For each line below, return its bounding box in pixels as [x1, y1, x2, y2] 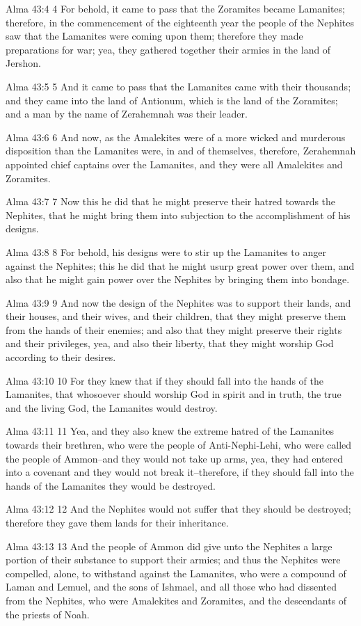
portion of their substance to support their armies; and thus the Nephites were [6, 552, 341, 567]
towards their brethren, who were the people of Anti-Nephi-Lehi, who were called [6, 438, 352, 452]
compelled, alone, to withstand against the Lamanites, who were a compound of [6, 565, 346, 580]
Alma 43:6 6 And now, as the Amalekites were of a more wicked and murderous [6, 129, 346, 144]
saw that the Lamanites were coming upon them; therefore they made [6, 29, 303, 43]
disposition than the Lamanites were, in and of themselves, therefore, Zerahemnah [6, 143, 356, 158]
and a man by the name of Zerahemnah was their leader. [6, 106, 248, 121]
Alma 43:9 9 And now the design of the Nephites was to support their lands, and [6, 295, 351, 310]
